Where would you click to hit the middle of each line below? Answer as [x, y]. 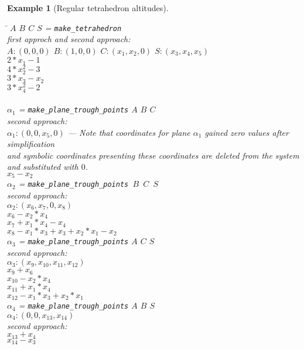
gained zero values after [247, 132]
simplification [31, 144]
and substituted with [43, 167]
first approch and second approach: [69, 39]
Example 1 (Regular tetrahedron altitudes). [88, 8]
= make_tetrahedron [83, 27]
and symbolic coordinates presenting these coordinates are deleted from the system [153, 155]
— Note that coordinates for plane [129, 132]
